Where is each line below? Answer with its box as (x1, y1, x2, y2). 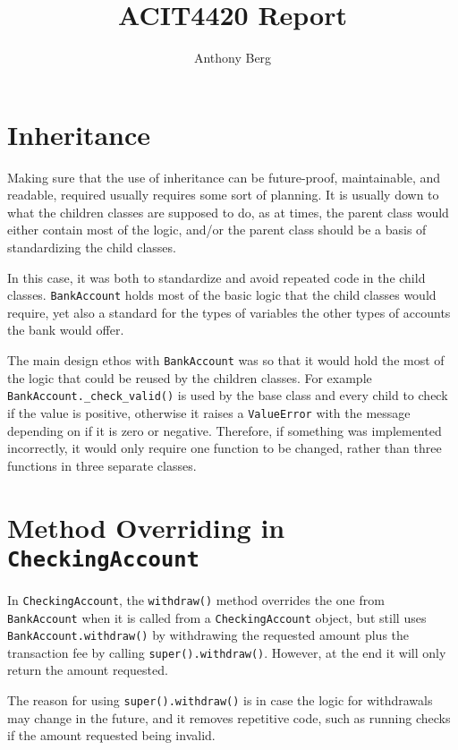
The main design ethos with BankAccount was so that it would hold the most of (7, 351, 445, 370)
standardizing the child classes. (7, 238, 176, 257)
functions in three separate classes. (7, 456, 197, 474)
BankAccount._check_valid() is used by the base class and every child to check (7, 386, 448, 405)
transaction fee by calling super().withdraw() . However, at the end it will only (7, 643, 446, 661)
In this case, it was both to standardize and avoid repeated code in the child (7, 268, 426, 286)
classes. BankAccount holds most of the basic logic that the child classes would (7, 286, 437, 304)
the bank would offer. (7, 320, 124, 339)
